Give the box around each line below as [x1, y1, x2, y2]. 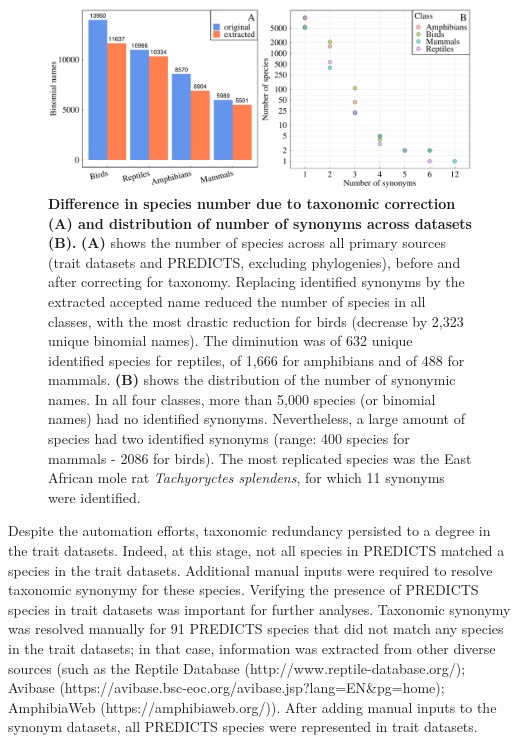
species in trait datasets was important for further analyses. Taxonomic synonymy [8, 598, 511, 619]
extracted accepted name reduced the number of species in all [48, 290, 426, 311]
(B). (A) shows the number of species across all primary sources [48, 232, 447, 253]
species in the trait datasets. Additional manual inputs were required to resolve [8, 559, 493, 580]
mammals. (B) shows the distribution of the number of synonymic [48, 369, 456, 390]
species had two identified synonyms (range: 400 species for [48, 428, 410, 449]
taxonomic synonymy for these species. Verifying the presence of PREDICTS [8, 579, 479, 600]
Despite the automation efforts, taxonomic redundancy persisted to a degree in [8, 520, 491, 541]
